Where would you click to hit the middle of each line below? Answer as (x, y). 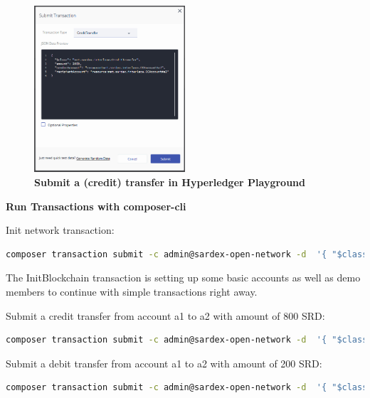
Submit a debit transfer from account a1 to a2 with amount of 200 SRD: (164, 363)
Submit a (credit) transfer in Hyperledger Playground (170, 182)
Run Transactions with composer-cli (96, 206)
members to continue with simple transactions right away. (132, 291)
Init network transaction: (60, 230)
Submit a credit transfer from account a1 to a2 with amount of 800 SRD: (165, 315)
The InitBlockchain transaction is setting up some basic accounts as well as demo (183, 278)
